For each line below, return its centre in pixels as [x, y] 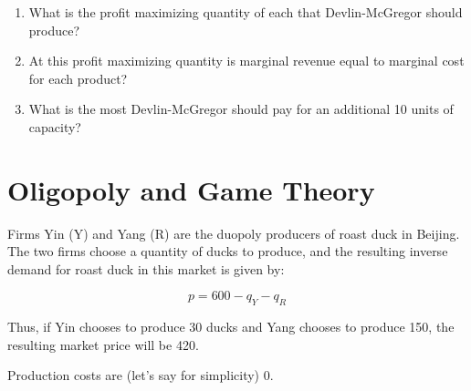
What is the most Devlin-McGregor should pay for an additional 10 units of [241, 109]
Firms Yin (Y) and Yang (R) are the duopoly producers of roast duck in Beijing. [234, 233]
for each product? [78, 78]
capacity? [55, 126]
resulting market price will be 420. [103, 344]
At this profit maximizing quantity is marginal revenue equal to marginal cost [246, 61]
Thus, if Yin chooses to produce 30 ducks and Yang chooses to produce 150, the [231, 327]
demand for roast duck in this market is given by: [146, 268]
